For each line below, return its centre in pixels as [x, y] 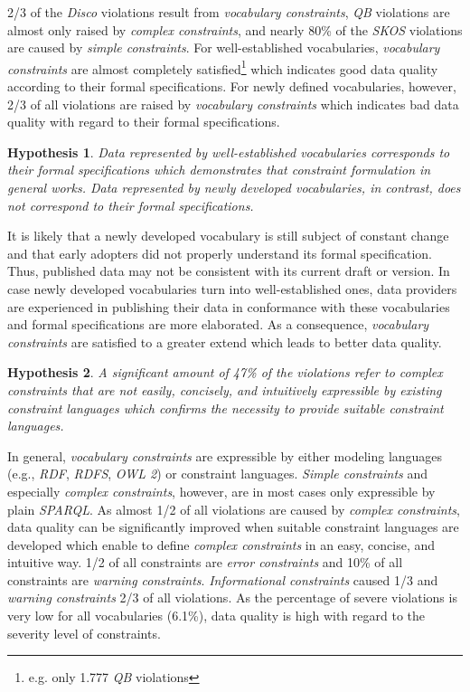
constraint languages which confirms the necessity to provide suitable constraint [226, 408]
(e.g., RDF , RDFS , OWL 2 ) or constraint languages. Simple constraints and [218, 474]
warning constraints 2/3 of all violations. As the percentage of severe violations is [232, 597]
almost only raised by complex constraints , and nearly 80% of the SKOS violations [235, 29]
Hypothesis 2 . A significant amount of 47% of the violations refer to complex [225, 372]
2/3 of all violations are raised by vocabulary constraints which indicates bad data [233, 104]
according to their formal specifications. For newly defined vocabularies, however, [232, 86]
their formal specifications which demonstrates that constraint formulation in [219, 170]
